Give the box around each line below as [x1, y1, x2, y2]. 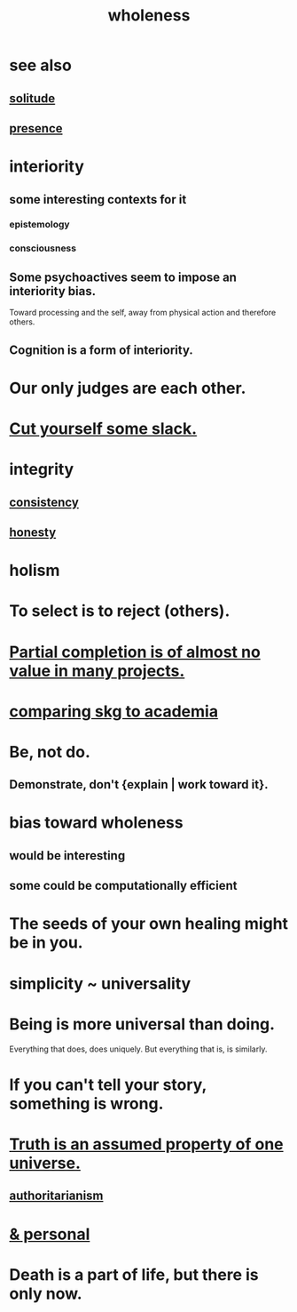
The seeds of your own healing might [9, 914, 289, 934]
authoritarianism [9, 1188, 104, 1204]
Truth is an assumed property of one [9, 1134, 284, 1154]
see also [9, 55, 73, 76]
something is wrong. [9, 1093, 164, 1114]
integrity [9, 460, 74, 480]
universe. [9, 1153, 82, 1173]
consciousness [9, 242, 77, 254]
